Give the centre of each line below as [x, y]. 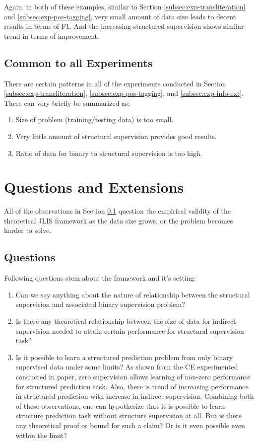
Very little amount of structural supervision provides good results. [116, 136]
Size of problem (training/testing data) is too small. [95, 119]
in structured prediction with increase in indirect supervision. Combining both [135, 396]
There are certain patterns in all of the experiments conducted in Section [115, 83]
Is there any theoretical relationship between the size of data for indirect [126, 321]
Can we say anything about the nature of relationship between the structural [133, 294]
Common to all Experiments [78, 62]
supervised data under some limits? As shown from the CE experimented [127, 367]
